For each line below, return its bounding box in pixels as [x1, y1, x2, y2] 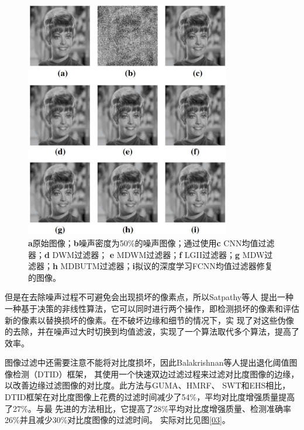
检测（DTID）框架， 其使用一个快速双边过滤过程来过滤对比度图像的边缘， [12, 367, 299, 380]
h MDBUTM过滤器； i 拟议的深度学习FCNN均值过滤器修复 [53, 260, 273, 272]
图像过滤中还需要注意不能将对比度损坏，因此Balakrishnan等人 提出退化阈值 [5, 356, 289, 369]
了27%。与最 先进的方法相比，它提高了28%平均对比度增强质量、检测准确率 [5, 402, 291, 414]
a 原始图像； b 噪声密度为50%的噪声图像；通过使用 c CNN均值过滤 [28, 236, 275, 249]
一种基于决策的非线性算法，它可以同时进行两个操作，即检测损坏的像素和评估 [5, 302, 299, 314]
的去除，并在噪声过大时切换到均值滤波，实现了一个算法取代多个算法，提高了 [5, 325, 299, 338]
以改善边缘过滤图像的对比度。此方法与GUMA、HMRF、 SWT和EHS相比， [5, 379, 291, 391]
